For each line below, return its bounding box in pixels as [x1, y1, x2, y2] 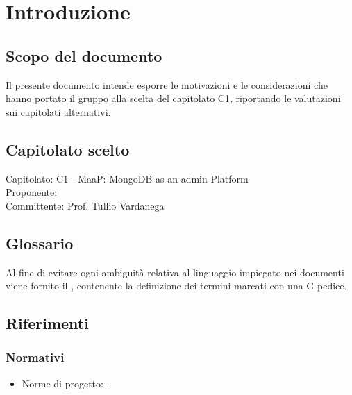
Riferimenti [6, 312, 89, 334]
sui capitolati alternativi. [6, 104, 111, 119]
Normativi [6, 348, 65, 366]
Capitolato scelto [6, 138, 130, 160]
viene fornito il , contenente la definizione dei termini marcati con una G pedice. [6, 278, 347, 293]
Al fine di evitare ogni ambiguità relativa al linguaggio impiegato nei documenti [6, 264, 344, 279]
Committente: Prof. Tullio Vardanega [6, 198, 165, 212]
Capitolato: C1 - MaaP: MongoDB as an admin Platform [6, 171, 249, 185]
